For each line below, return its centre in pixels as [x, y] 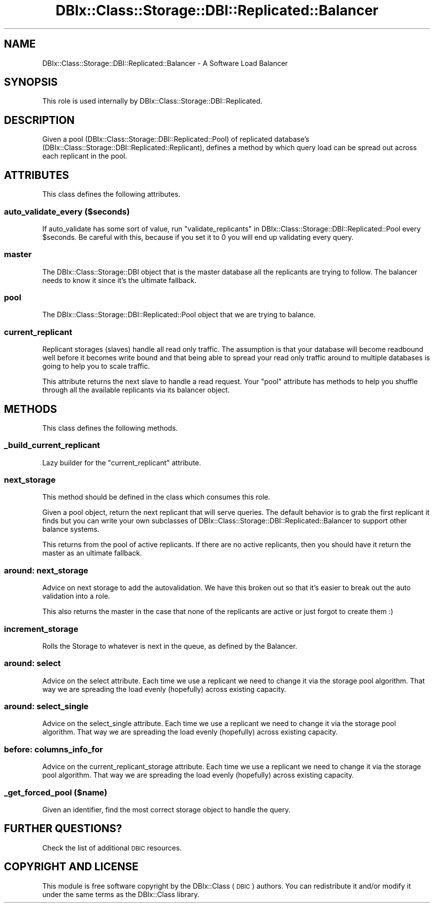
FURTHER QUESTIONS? [63, 829]
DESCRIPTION [39, 120]
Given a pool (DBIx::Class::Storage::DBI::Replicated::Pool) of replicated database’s [176, 139]
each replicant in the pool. [85, 156]
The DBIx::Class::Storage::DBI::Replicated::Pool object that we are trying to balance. [179, 315]
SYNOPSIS [31, 82]
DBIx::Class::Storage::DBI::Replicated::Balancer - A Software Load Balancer [165, 63]
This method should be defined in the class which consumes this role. [156, 497]
